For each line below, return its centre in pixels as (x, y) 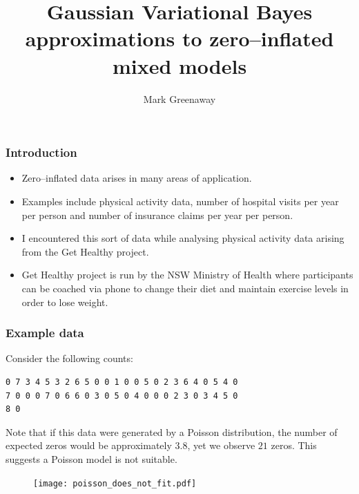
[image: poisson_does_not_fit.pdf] (115, 483)
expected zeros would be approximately (89, 445)
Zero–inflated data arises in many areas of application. (137, 178)
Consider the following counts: (69, 358)
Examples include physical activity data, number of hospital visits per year (180, 201)
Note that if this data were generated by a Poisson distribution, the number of (172, 431)
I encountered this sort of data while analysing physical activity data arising (183, 238)
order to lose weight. (65, 302)
